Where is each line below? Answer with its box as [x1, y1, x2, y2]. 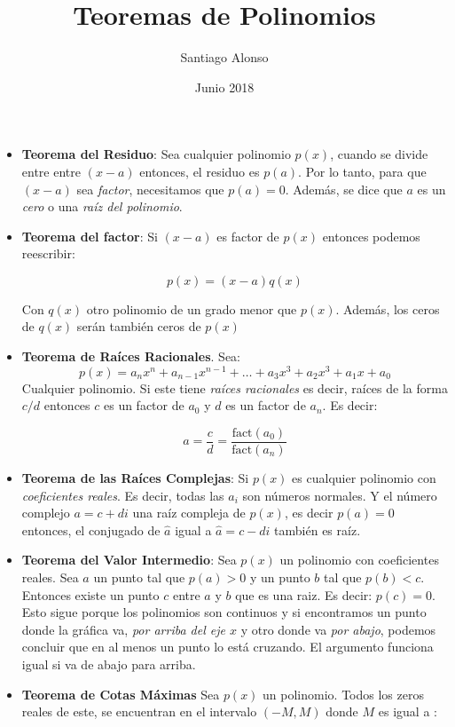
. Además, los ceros [335, 299, 440, 318]
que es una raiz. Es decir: [235, 585, 373, 604]
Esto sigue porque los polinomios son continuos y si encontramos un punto [21, 603, 427, 621]
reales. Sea [21, 567, 79, 586]
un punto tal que [93, 567, 185, 586]
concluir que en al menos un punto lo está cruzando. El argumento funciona [21, 637, 434, 656]
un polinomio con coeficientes [279, 550, 439, 569]
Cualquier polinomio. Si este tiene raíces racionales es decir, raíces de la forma [21, 378, 448, 397]
